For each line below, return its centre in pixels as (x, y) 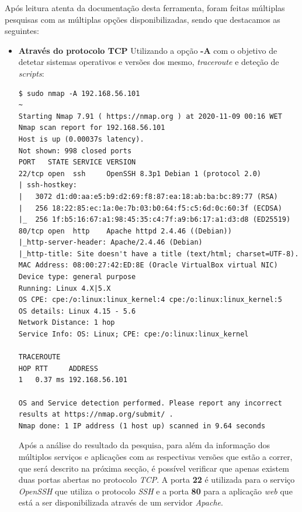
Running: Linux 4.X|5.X (65, 288)
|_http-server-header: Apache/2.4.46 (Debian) (110, 243)
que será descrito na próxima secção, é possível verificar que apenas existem (154, 468)
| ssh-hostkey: (48, 185)
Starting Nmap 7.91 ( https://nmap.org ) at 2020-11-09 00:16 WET (150, 116)
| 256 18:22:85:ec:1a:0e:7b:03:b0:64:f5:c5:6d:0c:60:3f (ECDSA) (150, 208)
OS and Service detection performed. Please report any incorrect (150, 403)
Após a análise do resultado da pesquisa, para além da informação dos (144, 445)
